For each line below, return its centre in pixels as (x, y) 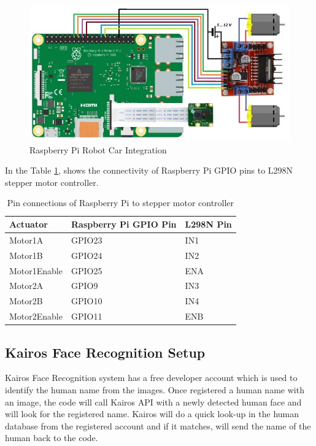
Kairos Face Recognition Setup (105, 352)
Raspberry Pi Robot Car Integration (98, 149)
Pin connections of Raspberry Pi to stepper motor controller (121, 203)
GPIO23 (87, 240)
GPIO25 (87, 270)
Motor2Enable (36, 316)
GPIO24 (87, 255)
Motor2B (26, 301)
